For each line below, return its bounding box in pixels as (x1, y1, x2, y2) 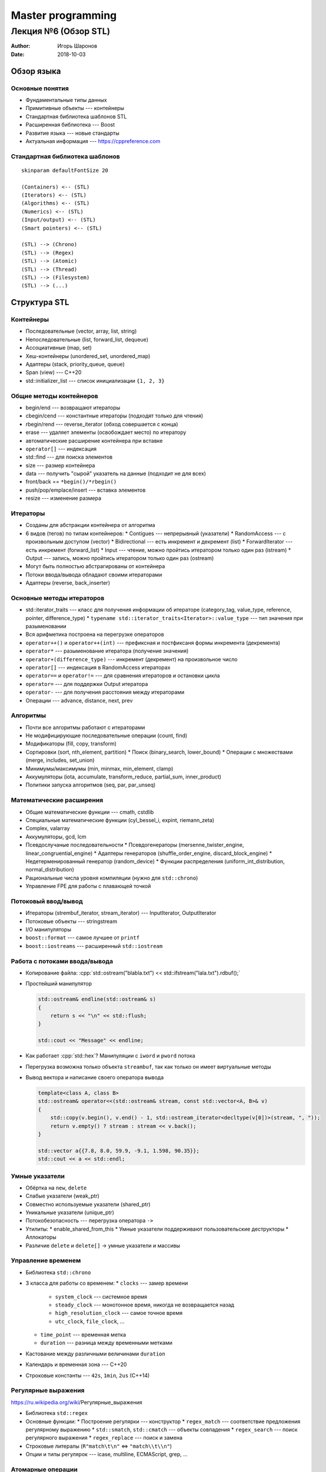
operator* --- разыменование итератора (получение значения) (25, 648, 189, 655)
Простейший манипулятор (25, 980, 92, 987)
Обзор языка (11, 66, 61, 76)
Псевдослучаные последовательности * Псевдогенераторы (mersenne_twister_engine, (25, 841, 244, 848)
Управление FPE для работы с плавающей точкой (25, 883, 151, 890)
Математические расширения (11, 796, 104, 804)
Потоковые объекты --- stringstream (25, 917, 118, 924)
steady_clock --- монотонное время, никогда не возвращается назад (55, 1301, 235, 1308)
